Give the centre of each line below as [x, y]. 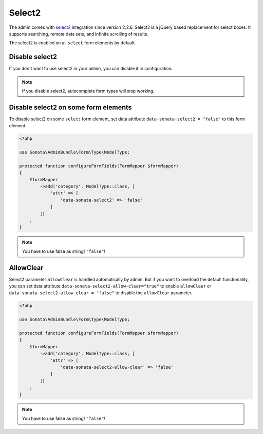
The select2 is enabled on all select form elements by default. [73, 43]
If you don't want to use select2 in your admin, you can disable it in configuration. [91, 69]
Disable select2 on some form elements [70, 107]
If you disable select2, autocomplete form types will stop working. [88, 91]
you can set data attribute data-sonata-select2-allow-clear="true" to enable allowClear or [110, 286]
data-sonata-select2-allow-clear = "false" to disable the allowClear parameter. [101, 293]
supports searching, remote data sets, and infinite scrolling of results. [79, 34]
